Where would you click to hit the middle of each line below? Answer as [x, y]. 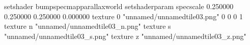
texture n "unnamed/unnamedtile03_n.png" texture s [88, 26]
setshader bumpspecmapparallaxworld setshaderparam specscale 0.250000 [119, 6]
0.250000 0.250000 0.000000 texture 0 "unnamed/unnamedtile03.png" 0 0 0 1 [124, 16]
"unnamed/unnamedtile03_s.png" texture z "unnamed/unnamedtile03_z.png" [125, 36]
